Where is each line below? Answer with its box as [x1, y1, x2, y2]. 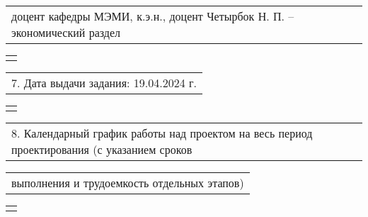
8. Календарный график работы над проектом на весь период [11, 125, 313, 141]
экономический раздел [11, 24, 121, 40]
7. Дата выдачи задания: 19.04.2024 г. [11, 74, 197, 91]
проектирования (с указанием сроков [11, 141, 192, 157]
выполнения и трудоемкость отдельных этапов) [11, 174, 244, 191]
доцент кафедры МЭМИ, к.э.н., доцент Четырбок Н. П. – [11, 8, 294, 24]
